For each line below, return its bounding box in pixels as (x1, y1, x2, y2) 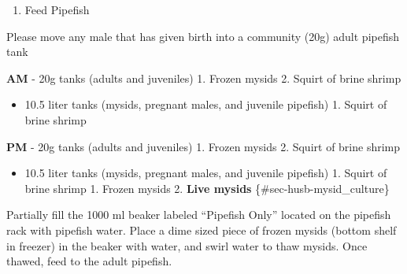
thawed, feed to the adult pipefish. (6, 253, 172, 269)
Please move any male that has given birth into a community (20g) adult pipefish (6, 28, 400, 44)
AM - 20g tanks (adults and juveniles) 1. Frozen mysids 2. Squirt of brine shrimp (6, 69, 401, 86)
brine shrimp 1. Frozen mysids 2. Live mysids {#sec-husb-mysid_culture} (24, 180, 390, 196)
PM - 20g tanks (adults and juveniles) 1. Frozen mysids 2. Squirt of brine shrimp (6, 138, 401, 154)
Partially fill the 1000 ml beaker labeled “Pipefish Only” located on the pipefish (6, 206, 391, 223)
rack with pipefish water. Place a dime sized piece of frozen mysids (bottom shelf (6, 221, 397, 238)
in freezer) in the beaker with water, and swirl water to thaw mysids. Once (6, 237, 368, 254)
